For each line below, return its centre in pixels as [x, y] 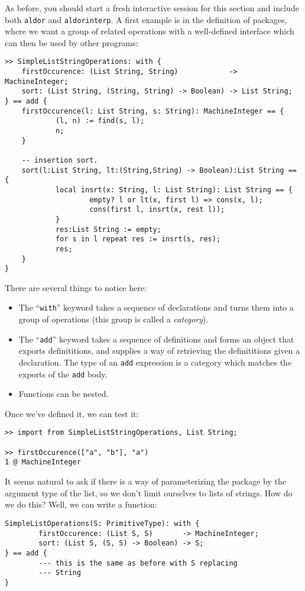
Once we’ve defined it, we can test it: [72, 413]
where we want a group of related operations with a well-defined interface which [150, 31]
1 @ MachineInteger [43, 462]
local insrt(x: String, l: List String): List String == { [174, 190]
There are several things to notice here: [76, 287]
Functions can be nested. [64, 394]
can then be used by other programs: [72, 42]
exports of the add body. [63, 374]
